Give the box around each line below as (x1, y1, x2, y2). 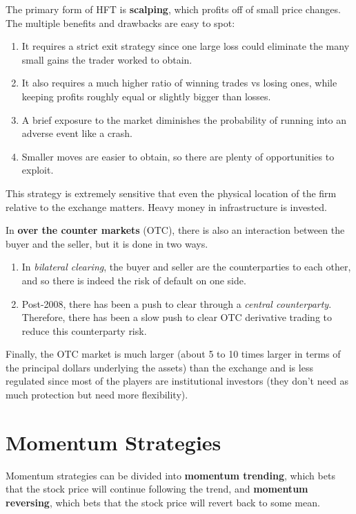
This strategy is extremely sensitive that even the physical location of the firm (6, 185, 337, 200)
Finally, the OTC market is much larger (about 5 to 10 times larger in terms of (6, 347, 341, 361)
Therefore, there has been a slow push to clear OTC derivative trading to (21, 310, 333, 324)
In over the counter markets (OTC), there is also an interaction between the (6, 223, 345, 237)
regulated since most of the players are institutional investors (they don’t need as (6, 374, 348, 388)
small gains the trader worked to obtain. (21, 52, 192, 66)
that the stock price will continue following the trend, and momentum (6, 481, 308, 496)
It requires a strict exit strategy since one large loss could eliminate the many (21, 39, 350, 53)
